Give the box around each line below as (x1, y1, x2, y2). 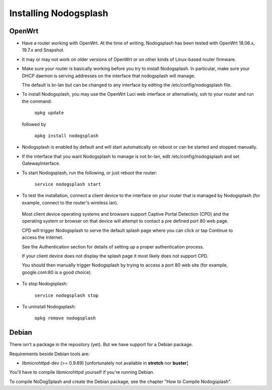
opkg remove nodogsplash (34, 315, 96, 321)
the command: (22, 98, 52, 104)
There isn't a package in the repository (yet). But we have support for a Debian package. (9, 342, 193, 348)
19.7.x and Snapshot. (22, 47, 65, 53)
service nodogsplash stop (34, 292, 99, 298)
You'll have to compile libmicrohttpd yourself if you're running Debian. (9, 369, 155, 375)
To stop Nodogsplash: (22, 281, 68, 287)
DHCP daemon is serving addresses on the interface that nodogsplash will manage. (22, 73, 196, 79)
